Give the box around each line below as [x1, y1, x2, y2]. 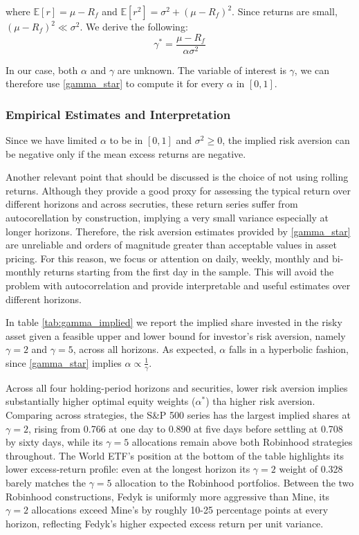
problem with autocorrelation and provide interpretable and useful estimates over [6, 278, 351, 292]
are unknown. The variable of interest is [117, 62, 286, 77]
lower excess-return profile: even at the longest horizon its [6, 462, 250, 476]
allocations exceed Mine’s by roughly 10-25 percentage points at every [31, 502, 329, 517]
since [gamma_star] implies [6, 355, 122, 370]
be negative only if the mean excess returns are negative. [6, 146, 246, 161]
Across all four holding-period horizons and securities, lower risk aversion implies [6, 380, 348, 395]
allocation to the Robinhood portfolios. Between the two [115, 475, 354, 489]
